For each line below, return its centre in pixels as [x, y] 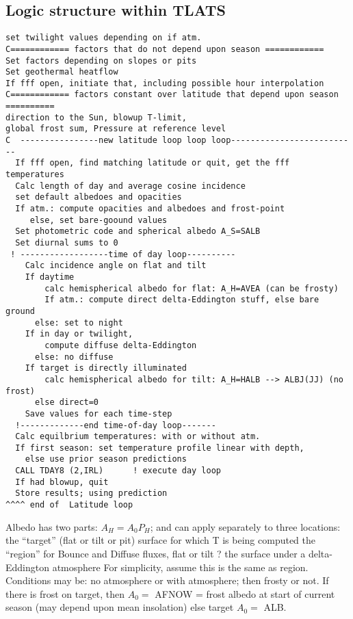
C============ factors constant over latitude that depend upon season [172, 95]
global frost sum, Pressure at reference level [116, 129]
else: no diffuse [74, 357]
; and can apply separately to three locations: [245, 526]
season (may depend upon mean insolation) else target [120, 607]
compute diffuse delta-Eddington [121, 345]
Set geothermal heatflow [62, 72]
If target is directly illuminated [106, 368]
